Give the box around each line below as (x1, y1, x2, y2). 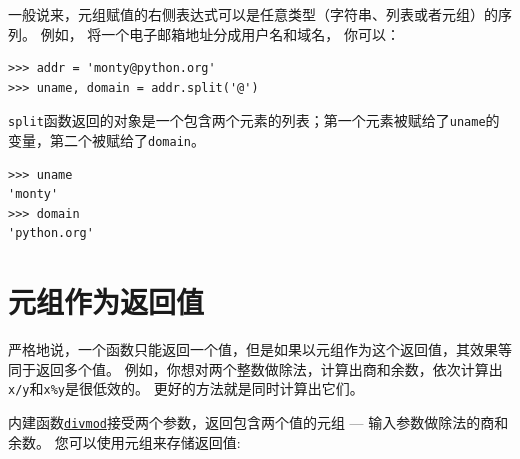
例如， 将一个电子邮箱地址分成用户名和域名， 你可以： (40, 23, 400, 44)
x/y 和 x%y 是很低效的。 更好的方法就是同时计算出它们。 (8, 378, 364, 399)
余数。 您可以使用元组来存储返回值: (8, 431, 241, 452)
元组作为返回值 (8, 281, 205, 322)
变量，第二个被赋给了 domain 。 (8, 130, 205, 151)
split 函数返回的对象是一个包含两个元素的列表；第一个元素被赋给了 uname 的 (8, 110, 500, 131)
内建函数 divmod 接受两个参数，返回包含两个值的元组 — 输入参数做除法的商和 (8, 412, 509, 433)
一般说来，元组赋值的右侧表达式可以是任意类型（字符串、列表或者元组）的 (8, 4, 498, 24)
